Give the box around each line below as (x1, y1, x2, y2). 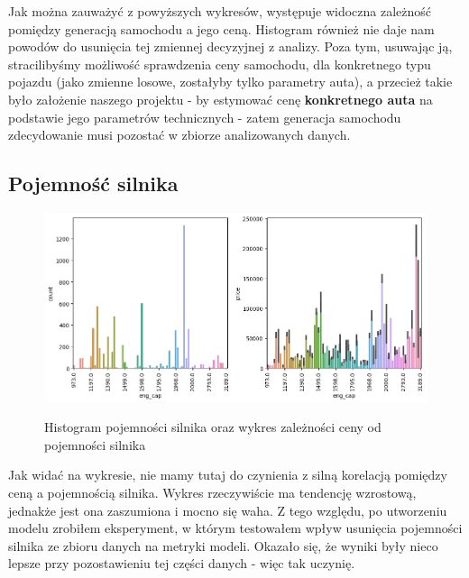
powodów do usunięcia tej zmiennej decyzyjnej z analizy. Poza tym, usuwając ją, (8, 37, 453, 56)
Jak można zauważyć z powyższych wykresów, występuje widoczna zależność (8, 2, 432, 20)
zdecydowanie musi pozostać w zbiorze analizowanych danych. (8, 125, 351, 144)
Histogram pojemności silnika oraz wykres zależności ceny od (44, 417, 382, 436)
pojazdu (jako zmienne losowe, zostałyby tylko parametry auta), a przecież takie (8, 72, 453, 91)
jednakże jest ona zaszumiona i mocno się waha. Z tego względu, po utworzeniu (8, 500, 447, 519)
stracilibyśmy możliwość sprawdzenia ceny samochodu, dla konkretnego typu (8, 54, 431, 73)
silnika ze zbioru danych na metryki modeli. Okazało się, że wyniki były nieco (8, 536, 438, 555)
